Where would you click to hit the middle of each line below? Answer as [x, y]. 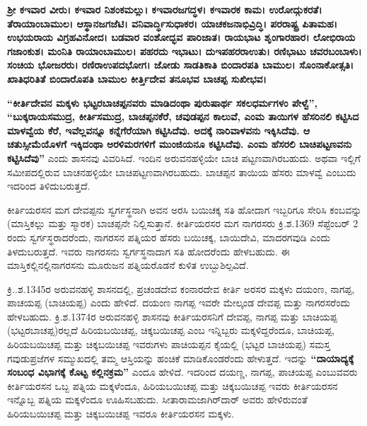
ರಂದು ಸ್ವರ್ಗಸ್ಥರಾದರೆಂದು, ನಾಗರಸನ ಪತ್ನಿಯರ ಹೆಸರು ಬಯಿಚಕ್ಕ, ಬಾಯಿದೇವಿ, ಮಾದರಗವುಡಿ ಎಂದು [169, 237]
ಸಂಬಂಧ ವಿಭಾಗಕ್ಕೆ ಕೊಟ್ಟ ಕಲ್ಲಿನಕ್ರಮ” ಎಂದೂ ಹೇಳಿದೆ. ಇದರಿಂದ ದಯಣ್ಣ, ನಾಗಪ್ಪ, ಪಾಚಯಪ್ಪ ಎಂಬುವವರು [182, 372]
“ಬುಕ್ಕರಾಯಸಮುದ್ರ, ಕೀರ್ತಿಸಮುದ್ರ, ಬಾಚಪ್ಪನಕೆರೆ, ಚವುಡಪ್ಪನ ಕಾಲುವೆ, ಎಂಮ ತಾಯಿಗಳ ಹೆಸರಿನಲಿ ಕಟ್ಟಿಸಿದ [183, 116]
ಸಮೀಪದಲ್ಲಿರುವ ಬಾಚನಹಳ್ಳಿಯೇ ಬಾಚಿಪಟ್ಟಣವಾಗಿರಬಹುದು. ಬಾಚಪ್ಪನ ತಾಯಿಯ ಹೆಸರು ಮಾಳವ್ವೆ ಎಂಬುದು [182, 172]
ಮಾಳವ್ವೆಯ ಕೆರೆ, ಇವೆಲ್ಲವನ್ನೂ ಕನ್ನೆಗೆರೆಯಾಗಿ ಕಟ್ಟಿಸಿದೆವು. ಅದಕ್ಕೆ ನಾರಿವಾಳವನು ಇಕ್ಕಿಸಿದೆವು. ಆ [159, 130]
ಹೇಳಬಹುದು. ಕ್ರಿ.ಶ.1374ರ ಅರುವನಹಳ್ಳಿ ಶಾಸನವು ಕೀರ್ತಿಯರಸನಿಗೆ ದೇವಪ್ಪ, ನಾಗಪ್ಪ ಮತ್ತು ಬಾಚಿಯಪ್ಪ [172, 316]
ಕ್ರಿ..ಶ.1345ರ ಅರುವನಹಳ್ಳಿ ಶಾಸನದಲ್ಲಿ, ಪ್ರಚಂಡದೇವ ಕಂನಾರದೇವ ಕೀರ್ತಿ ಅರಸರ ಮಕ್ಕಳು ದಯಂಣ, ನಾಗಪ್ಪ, [181, 288]
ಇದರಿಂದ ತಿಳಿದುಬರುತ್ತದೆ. [49, 186]
